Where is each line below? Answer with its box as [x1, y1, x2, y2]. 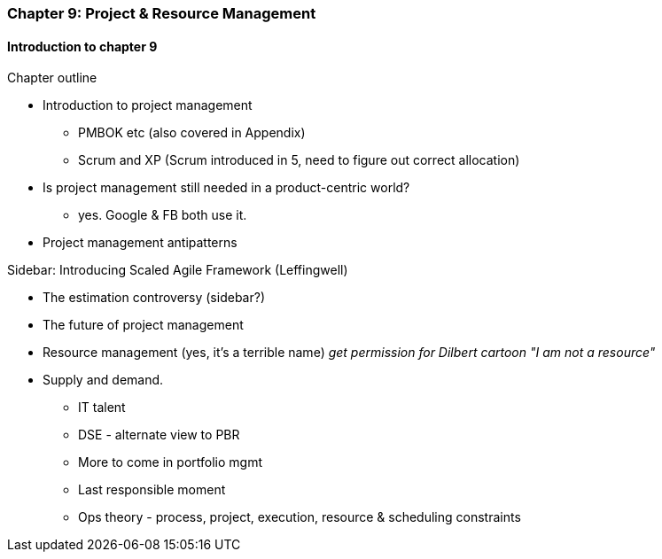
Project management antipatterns [43, 235, 238, 251]
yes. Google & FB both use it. [78, 207, 247, 223]
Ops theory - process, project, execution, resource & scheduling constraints [78, 509, 521, 525]
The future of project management [43, 317, 244, 333]
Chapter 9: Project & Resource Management [7, 4, 316, 22]
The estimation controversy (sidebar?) [43, 290, 265, 306]
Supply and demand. [43, 372, 164, 388]
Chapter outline [7, 70, 97, 86]
